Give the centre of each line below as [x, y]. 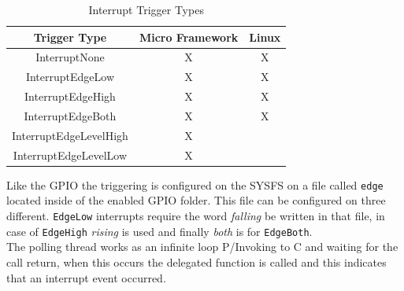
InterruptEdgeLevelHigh [70, 135]
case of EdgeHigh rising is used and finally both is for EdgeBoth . [159, 231]
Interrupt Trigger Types [146, 9]
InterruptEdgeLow [70, 77]
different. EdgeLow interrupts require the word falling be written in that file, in [196, 215]
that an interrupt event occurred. [86, 277]
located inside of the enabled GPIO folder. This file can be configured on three [196, 200]
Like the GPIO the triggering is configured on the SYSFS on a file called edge [195, 184]
